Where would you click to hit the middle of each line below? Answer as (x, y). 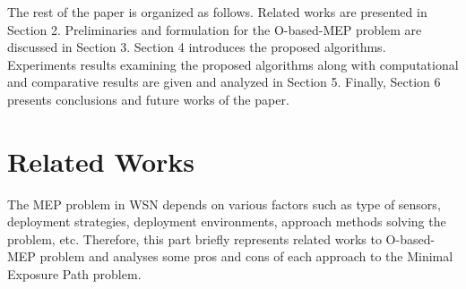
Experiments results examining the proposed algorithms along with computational (233, 64)
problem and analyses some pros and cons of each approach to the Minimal (246, 256)
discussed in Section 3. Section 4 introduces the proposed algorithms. (197, 47)
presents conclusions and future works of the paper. (148, 99)
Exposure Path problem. (74, 274)
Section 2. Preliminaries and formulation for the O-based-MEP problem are (215, 29)
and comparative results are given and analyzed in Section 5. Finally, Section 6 (224, 82)
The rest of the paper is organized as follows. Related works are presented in (217, 12)
